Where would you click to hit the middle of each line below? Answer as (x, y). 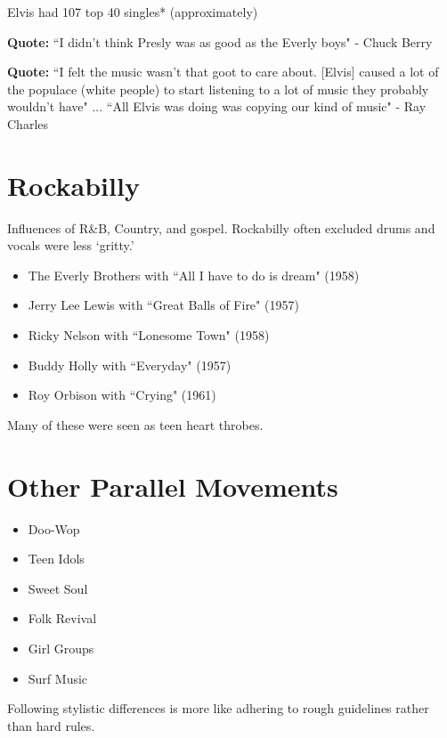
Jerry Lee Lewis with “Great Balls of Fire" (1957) (163, 305)
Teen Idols (56, 559)
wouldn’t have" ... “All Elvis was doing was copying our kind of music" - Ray (217, 106)
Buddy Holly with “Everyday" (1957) (130, 365)
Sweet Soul (58, 588)
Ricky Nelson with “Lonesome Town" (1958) (149, 335)
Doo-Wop (54, 528)
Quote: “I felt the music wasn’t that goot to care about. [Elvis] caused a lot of (223, 72)
